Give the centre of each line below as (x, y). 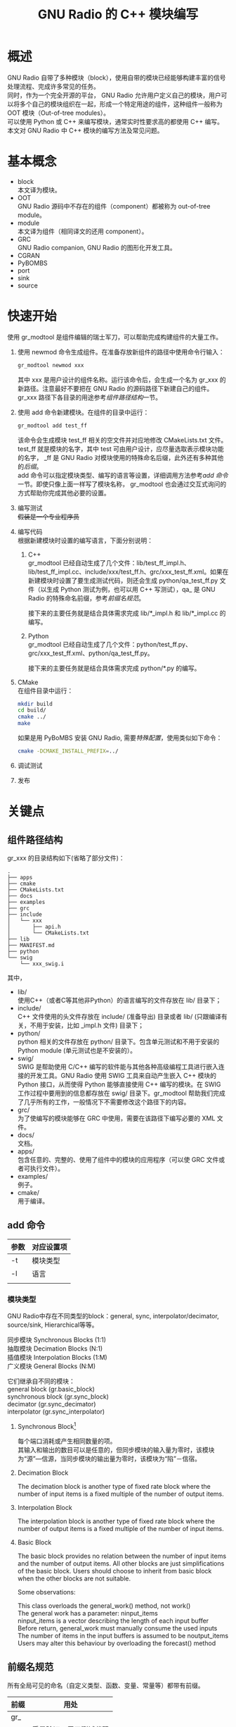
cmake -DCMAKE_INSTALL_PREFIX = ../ (68, 751)
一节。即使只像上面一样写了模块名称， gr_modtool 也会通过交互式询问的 (122, 484)
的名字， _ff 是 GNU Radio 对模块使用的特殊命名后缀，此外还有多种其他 (120, 457)
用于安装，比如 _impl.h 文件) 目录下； (90, 1025)
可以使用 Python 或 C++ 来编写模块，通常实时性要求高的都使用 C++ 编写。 (115, 121)
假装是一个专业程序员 (48, 516)
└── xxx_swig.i (42, 964)
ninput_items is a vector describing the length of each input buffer (113, 1621)
